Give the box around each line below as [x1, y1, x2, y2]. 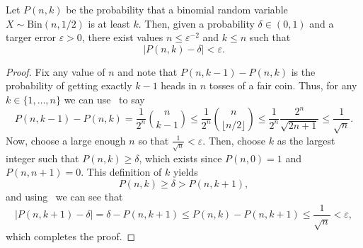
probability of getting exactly [6, 78, 132, 93]
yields [173, 164, 198, 179]
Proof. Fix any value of [6, 64, 105, 79]
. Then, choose [202, 133, 266, 147]
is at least [88, 16, 130, 30]
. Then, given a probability [138, 16, 255, 30]
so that [138, 133, 169, 147]
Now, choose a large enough [6, 133, 126, 147]
